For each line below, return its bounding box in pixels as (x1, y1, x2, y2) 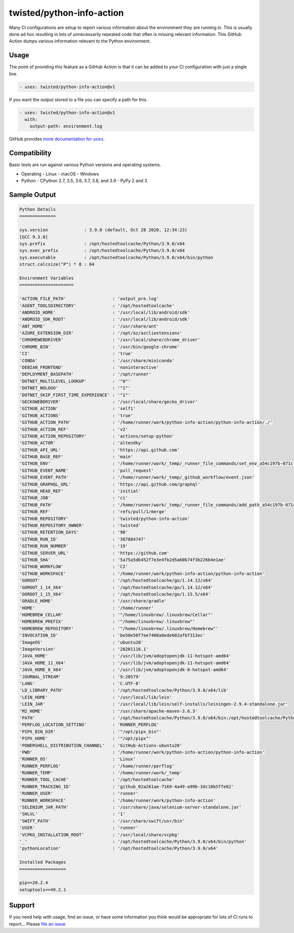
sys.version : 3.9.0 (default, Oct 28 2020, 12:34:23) (19, 227, 188, 233)
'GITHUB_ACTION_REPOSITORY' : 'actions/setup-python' (19, 433, 175, 439)
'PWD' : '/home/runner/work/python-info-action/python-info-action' (19, 749, 265, 755)
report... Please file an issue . (9, 921, 67, 927)
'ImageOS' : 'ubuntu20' (19, 639, 144, 645)
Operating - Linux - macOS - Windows (21, 171, 99, 177)
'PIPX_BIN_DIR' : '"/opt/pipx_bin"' (19, 729, 162, 734)
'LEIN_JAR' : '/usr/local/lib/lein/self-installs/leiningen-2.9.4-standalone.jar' (19, 701, 289, 707)
